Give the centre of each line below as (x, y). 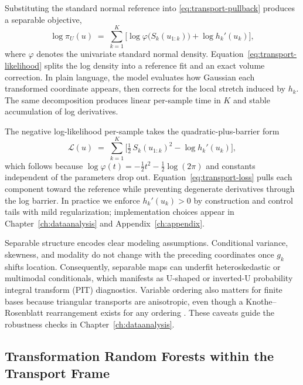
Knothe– (261, 301)
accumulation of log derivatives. (62, 111)
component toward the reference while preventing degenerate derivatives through (150, 189)
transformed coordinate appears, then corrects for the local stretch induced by (145, 88)
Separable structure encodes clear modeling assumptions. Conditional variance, (147, 243)
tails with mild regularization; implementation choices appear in (120, 212)
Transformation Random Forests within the (139, 355)
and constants (231, 165)
